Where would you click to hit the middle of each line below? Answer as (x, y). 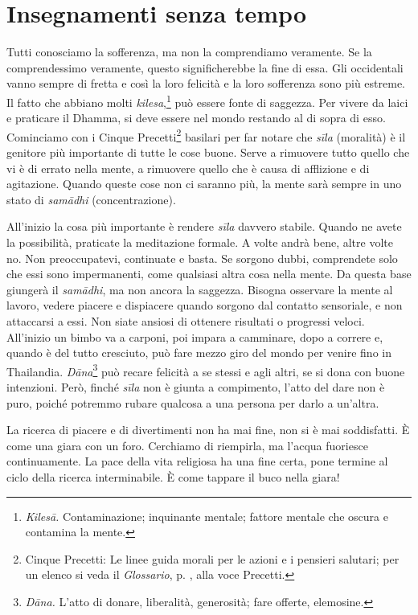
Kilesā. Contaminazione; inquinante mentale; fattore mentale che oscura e (207, 516)
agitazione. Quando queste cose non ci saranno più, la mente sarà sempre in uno (204, 184)
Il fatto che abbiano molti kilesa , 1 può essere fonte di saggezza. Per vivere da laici (207, 100)
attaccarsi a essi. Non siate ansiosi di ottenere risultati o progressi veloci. (186, 320)
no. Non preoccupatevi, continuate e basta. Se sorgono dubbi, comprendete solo (202, 258)
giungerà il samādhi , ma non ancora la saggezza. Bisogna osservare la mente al (200, 289)
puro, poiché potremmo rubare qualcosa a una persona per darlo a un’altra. (193, 402)
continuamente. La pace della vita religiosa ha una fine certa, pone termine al (197, 461)
